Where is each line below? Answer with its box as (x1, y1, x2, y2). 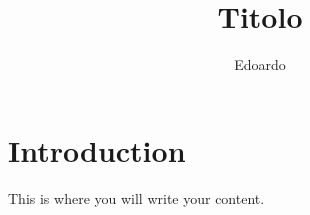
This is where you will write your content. (8, 187, 265, 208)
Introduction (8, 129, 186, 170)
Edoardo (234, 54, 286, 75)
